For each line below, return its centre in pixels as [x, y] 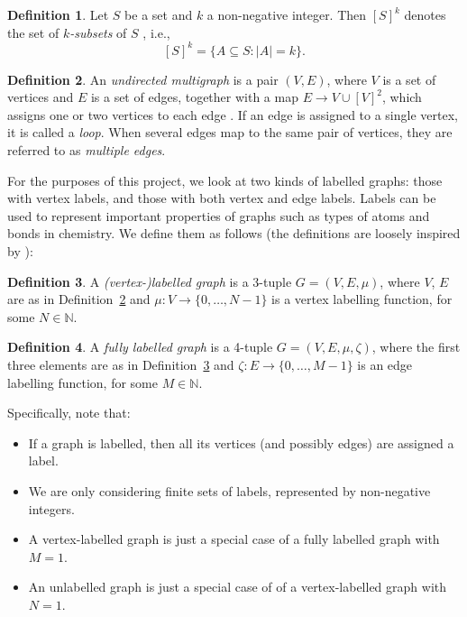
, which [402, 97]
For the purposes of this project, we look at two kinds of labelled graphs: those [225, 180]
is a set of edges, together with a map [194, 97]
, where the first [416, 347]
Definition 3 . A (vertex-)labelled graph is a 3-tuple [150, 281]
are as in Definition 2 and [79, 299]
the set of [33, 32]
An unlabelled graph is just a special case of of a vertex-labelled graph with [238, 587]
